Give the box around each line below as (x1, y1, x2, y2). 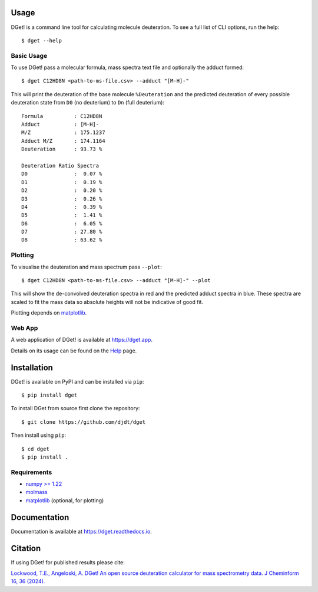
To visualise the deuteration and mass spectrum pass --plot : (11, 263, 162, 270)
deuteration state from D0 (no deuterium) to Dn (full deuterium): (11, 99, 165, 106)
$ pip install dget (21, 392, 78, 398)
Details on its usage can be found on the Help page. (11, 347, 137, 354)
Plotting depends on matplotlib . (11, 309, 87, 316)
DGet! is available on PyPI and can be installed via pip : (11, 378, 144, 385)
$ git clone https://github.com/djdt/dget (21, 418, 146, 425)
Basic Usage (11, 51, 48, 60)
